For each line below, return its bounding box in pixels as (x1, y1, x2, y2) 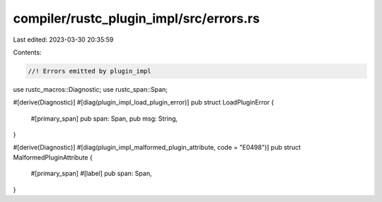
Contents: (13, 48, 42, 57)
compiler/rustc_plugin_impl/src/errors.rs (13, 11, 260, 26)
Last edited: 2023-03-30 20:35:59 (13, 35, 114, 44)
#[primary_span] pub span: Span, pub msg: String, (30, 114, 178, 123)
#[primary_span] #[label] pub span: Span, (30, 170, 152, 178)
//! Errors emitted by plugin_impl (28, 67, 151, 75)
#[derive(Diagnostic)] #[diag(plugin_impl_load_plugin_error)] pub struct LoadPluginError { (13, 98, 274, 107)
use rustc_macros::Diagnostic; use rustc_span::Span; (13, 85, 168, 93)
